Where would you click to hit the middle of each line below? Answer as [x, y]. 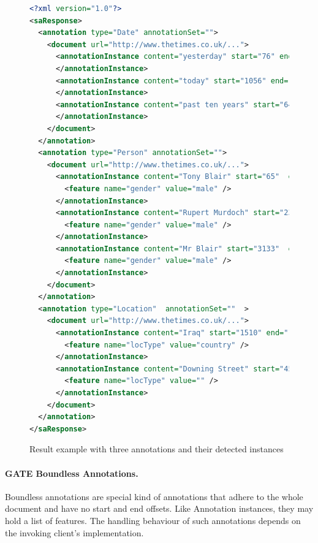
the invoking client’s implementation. [74, 532]
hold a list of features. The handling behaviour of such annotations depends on [153, 520]
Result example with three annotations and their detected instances [157, 449]
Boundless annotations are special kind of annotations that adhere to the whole [154, 496]
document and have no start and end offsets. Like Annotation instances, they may [159, 508]
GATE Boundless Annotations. [72, 473]
